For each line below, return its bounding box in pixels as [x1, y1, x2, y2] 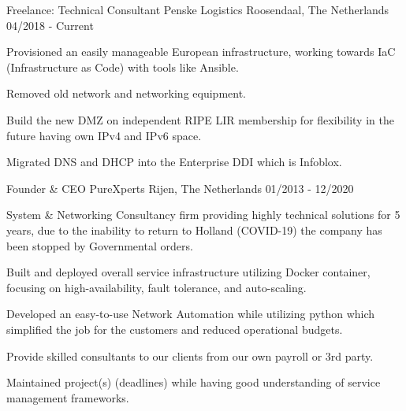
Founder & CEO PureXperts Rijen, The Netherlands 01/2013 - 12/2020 [6, 180, 354, 196]
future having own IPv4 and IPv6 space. [6, 127, 202, 143]
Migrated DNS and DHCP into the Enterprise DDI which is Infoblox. [6, 154, 342, 170]
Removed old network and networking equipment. [6, 85, 246, 102]
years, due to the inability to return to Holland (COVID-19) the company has [6, 221, 382, 238]
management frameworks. [6, 389, 129, 405]
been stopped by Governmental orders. [6, 237, 193, 254]
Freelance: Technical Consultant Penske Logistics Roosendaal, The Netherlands [6, 2, 389, 17]
